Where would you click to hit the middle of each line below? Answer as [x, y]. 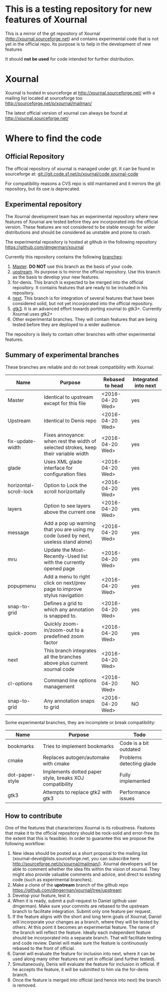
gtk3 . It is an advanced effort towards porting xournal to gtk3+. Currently [87, 309]
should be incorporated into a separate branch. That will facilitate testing [87, 938]
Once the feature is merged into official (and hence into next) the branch [86, 980]
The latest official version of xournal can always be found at [66, 113]
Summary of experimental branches [62, 355]
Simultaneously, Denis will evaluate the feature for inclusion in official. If [86, 964]
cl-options [20, 683]
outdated [130, 749]
